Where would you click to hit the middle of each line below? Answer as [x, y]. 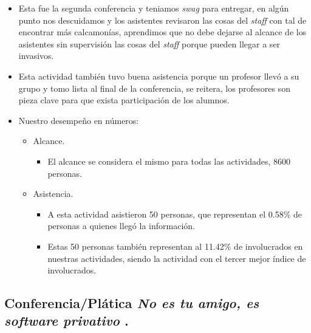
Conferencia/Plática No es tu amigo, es [132, 303]
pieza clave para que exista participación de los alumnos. [124, 100]
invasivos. [36, 56]
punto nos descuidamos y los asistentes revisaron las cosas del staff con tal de [162, 20]
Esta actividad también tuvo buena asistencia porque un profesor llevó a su [159, 76]
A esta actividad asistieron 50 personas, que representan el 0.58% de [175, 214]
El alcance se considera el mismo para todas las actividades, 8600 [169, 161]
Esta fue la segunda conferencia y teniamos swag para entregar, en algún [154, 8]
